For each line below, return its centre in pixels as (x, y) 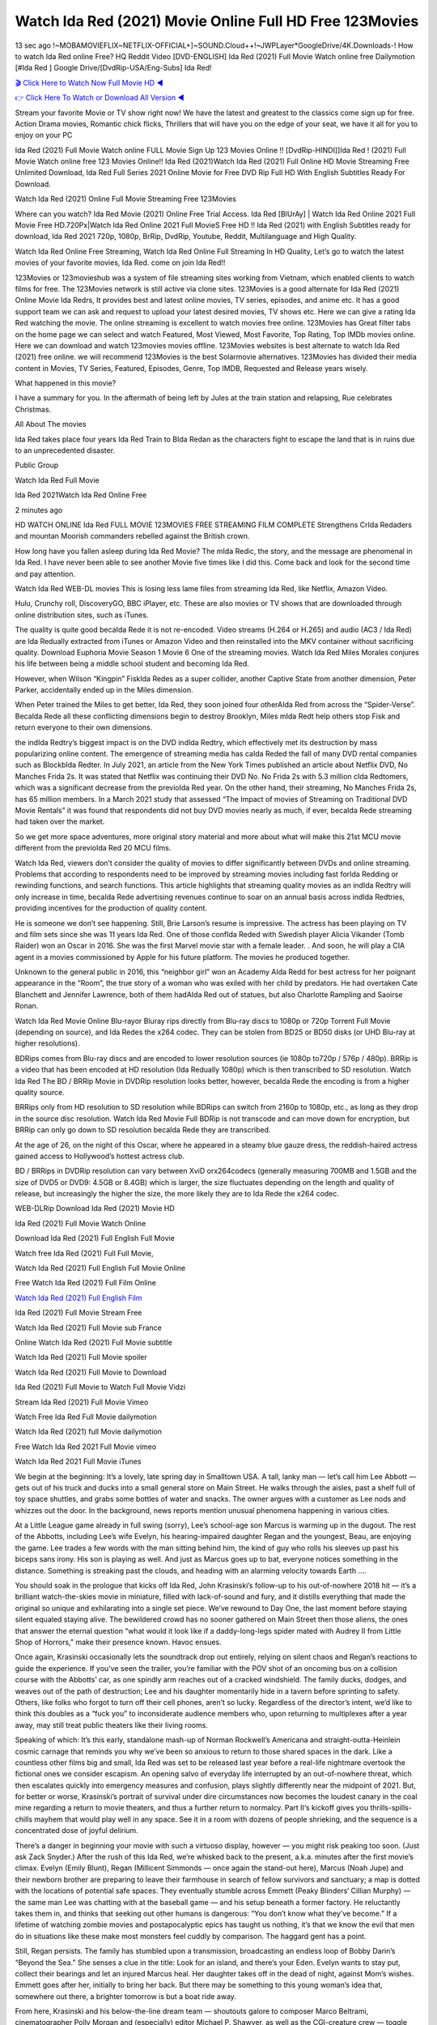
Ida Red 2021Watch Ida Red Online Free (81, 495)
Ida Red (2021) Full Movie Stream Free (78, 1313)
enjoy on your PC (44, 135)
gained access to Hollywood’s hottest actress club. (100, 1156)
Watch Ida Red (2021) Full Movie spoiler (81, 1358)
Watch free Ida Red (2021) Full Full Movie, (84, 1253)
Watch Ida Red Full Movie (57, 480)
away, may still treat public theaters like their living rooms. (111, 1724)
